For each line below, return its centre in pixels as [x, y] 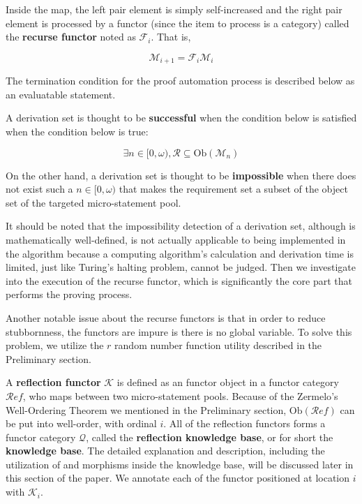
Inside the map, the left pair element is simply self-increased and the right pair [174, 9]
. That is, [171, 37]
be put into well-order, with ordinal [81, 423]
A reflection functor [53, 382]
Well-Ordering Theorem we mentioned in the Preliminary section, [146, 409]
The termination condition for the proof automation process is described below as [180, 81]
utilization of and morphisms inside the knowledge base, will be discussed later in [180, 464]
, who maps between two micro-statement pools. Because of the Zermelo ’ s [180, 395]
